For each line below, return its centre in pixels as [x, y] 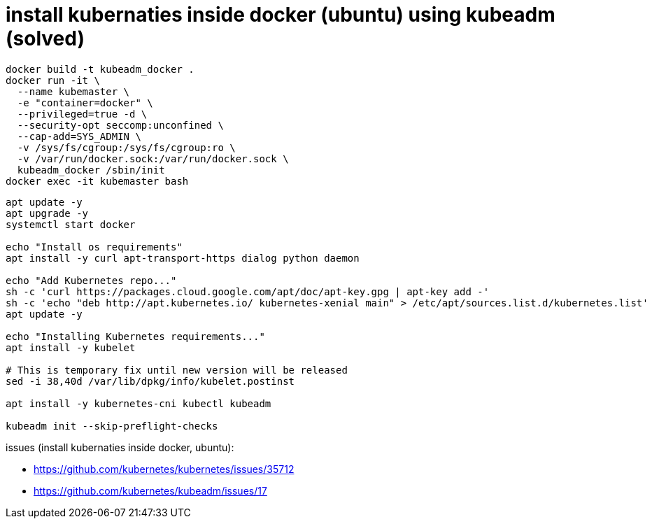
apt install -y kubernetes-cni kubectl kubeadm [139, 403]
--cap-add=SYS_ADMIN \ [79, 136]
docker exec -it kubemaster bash [97, 181]
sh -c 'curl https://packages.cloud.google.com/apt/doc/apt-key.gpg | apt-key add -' [248, 291]
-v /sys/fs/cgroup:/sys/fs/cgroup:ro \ [126, 147]
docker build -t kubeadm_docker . [100, 69]
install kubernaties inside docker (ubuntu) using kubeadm [281, 15]
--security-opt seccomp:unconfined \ [120, 125]
